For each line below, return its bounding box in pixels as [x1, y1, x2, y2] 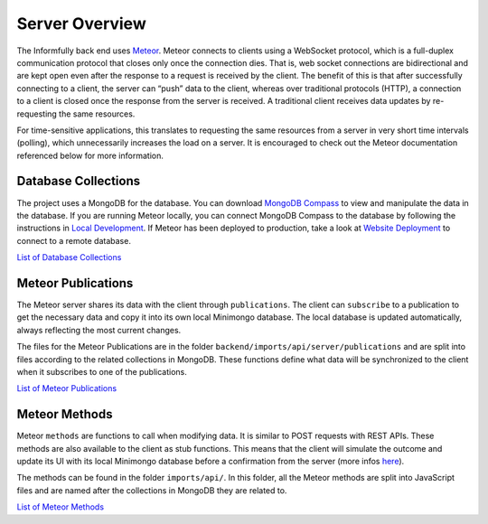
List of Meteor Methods [16, 501, 104, 512]
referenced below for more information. [16, 150, 164, 161]
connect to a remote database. [16, 235, 131, 246]
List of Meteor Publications [16, 383, 117, 394]
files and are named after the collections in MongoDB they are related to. [16, 484, 287, 496]
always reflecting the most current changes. [16, 324, 182, 335]
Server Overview [16, 14, 146, 33]
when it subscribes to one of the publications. [16, 367, 187, 377]
